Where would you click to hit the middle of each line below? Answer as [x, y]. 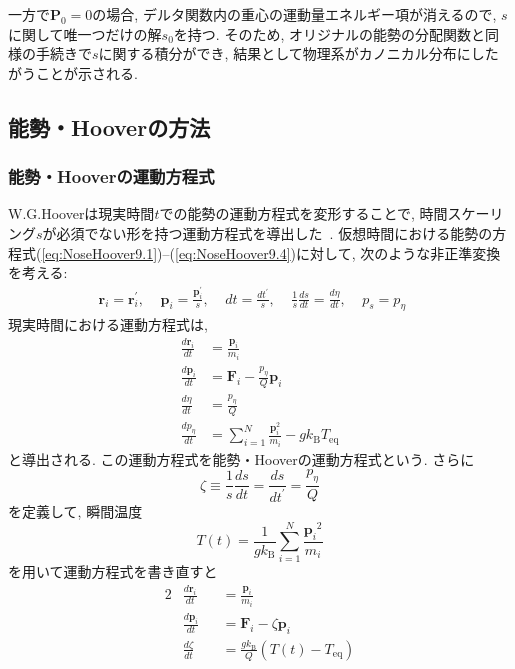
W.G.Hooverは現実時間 [81, 213]
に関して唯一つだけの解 [85, 33]
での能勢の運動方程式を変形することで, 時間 [303, 213]
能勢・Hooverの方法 [109, 126]
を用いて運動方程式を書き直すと [113, 571]
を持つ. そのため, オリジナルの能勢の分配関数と [329, 33]
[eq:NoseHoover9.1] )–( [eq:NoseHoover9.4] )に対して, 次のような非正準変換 [271, 252]
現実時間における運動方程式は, [108, 324]
